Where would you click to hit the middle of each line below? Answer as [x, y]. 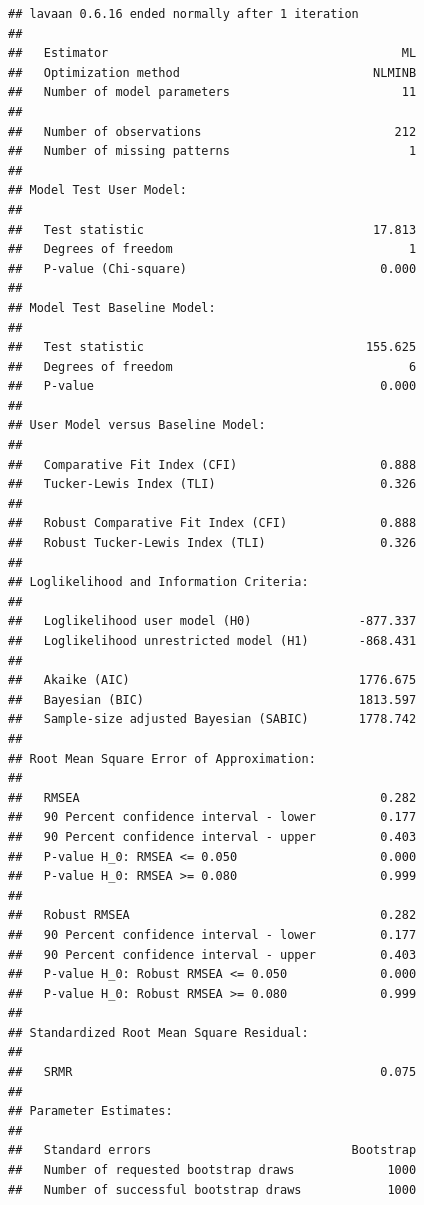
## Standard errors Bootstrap [212, 1150]
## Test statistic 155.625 [212, 347]
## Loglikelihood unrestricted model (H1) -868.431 [212, 641]
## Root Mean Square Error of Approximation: [162, 758]
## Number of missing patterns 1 [212, 151]
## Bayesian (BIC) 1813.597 [212, 699]
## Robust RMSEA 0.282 [212, 915]
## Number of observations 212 [212, 131]
